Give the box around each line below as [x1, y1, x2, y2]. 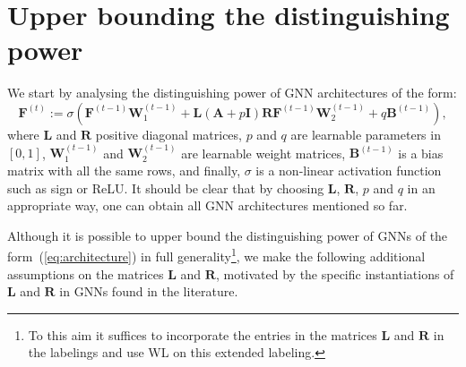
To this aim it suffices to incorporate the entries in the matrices [28, 325, 377, 344]
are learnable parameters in [290, 124, 441, 143]
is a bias [398, 143, 444, 162]
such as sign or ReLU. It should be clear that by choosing [7, 178, 324, 197]
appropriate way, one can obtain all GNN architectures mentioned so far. [7, 196, 408, 215]
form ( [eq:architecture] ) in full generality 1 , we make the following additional [7, 244, 426, 265]
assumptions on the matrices [7, 264, 164, 283]
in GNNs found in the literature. [59, 282, 238, 301]
